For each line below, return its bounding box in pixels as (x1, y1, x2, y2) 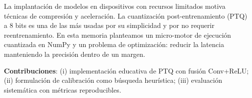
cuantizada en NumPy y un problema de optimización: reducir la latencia (4, 39, 224, 49)
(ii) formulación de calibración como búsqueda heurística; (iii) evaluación (4, 75, 222, 85)
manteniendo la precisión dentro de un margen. (4, 49, 145, 59)
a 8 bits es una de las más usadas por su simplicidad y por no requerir (4, 20, 215, 30)
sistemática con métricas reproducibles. (4, 84, 121, 95)
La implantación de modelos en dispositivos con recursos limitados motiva (4, 1, 226, 11)
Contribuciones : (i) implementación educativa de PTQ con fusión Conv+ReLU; (4, 65, 249, 75)
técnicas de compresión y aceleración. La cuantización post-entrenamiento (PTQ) (4, 10, 248, 21)
